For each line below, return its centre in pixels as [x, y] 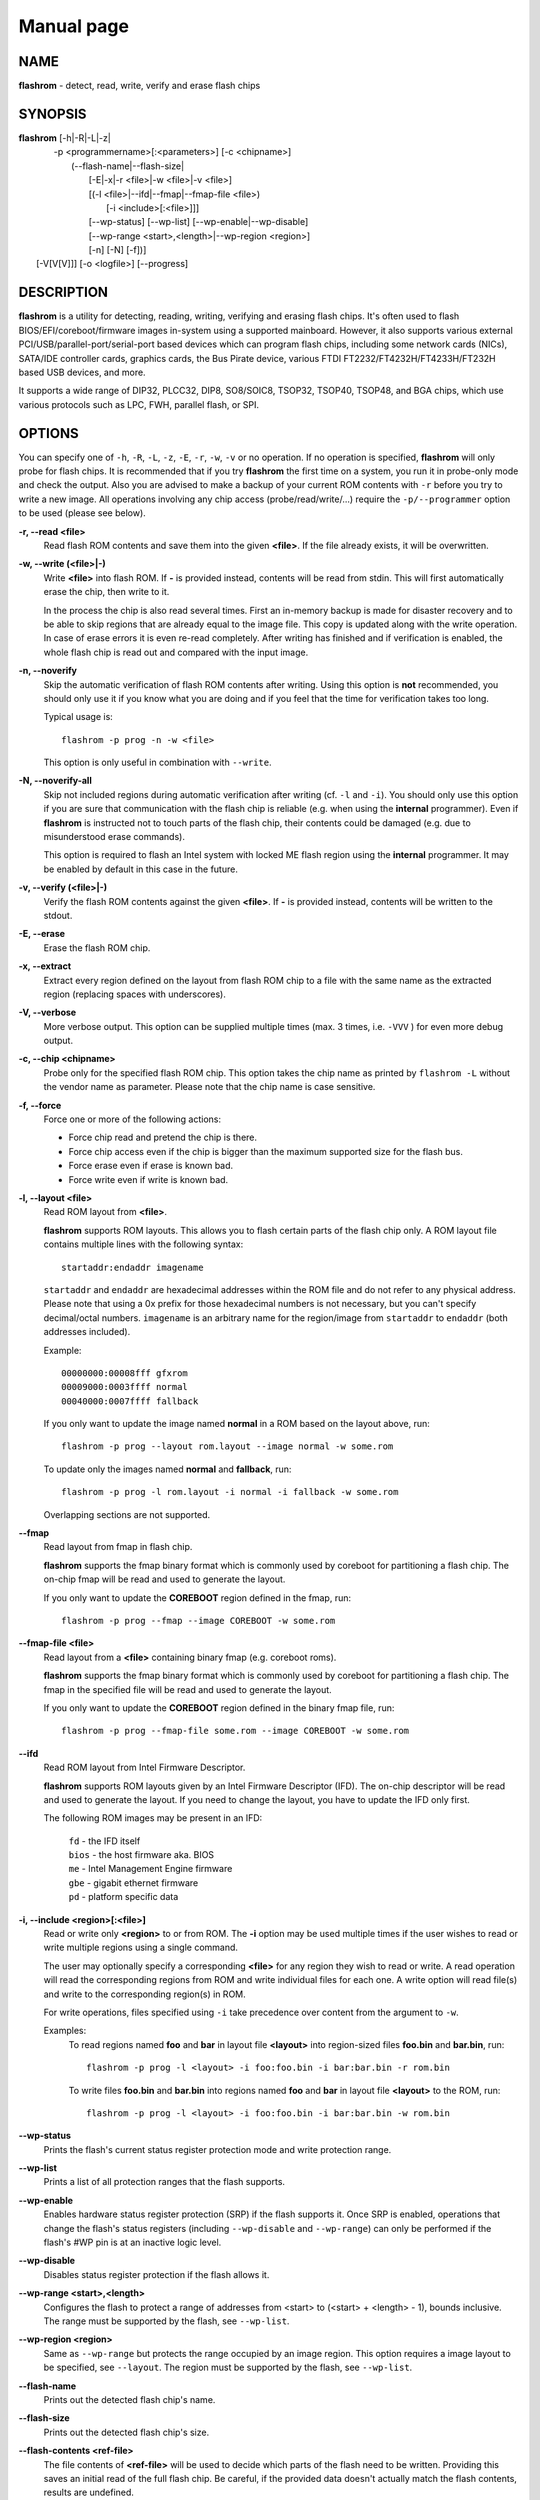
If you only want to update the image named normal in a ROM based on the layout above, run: [236, 1424]
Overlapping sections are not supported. [127, 1514]
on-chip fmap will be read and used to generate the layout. [164, 1579]
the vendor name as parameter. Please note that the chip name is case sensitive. [209, 1087]
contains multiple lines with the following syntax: [143, 1244]
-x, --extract [45, 966]
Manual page [74, 26]
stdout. [58, 915]
